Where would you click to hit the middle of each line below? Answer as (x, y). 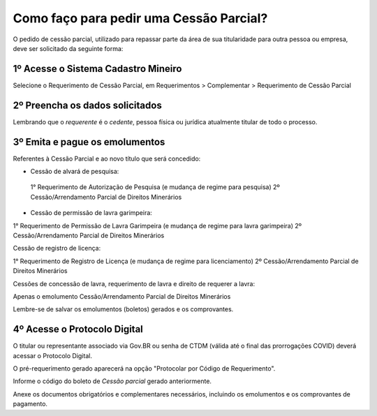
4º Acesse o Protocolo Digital (78, 329)
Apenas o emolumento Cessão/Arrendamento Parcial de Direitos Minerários (122, 296)
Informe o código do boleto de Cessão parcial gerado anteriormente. (112, 381)
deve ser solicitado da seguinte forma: (68, 48)
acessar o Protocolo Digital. (52, 355)
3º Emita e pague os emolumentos (89, 142)
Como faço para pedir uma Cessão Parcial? (140, 18)
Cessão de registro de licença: (57, 248)
